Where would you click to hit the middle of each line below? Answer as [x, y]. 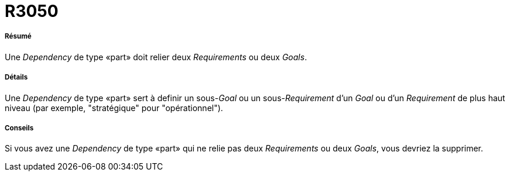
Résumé [18, 37]
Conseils [19, 128]
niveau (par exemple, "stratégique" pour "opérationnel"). [114, 108]
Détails [16, 77]
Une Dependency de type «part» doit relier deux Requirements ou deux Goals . [156, 57]
